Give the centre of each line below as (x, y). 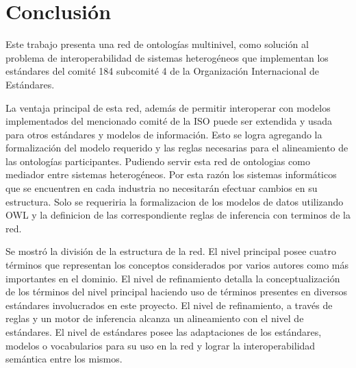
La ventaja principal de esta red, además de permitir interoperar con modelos (168, 107)
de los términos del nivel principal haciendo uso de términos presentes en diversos (176, 292)
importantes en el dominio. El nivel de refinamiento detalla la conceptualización (173, 278)
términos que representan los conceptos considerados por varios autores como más (177, 265)
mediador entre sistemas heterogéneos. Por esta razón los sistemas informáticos (171, 174)
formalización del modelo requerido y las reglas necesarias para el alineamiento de (177, 148)
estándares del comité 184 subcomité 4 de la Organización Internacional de (163, 71)
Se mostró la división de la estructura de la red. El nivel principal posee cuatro (171, 251)
